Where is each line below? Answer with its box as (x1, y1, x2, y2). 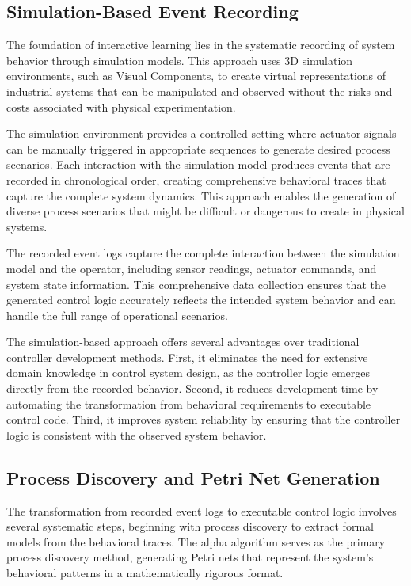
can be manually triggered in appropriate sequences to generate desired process (6, 140, 390, 157)
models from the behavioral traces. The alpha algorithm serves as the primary (6, 533, 386, 550)
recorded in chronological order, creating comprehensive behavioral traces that (6, 171, 386, 188)
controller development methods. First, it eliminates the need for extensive (6, 348, 368, 365)
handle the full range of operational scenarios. (6, 306, 228, 323)
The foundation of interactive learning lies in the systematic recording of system (6, 36, 395, 53)
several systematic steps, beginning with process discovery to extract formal (6, 518, 374, 535)
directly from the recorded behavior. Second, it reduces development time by (6, 380, 379, 397)
